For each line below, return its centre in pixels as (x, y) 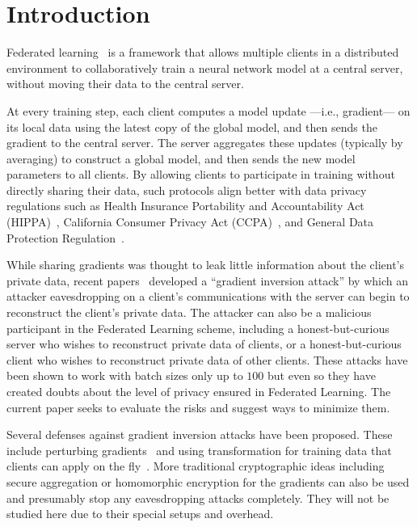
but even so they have (322, 375)
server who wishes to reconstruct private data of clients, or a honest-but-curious (204, 344)
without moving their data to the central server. (125, 84)
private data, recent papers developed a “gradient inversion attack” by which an (207, 280)
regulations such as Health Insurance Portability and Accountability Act (185, 206)
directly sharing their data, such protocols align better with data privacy (187, 190)
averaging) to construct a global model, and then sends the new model (181, 158)
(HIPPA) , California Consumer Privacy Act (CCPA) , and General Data (190, 222)
